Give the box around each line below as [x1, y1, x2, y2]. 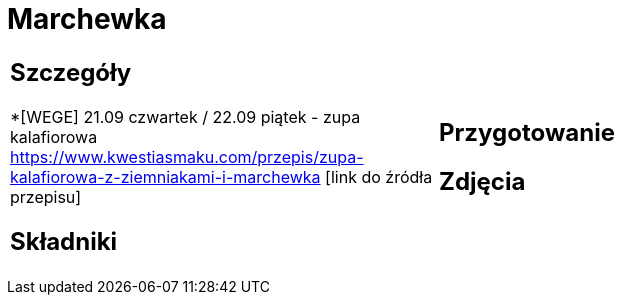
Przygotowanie [439, 117, 615, 147]
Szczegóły [10, 57, 132, 87]
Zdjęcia [439, 166, 526, 196]
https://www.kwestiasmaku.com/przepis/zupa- [10, 146, 364, 167]
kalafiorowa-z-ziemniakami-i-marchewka [10, 166, 321, 187]
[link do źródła [325, 166, 433, 187]
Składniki [10, 226, 118, 256]
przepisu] [10, 186, 82, 207]
